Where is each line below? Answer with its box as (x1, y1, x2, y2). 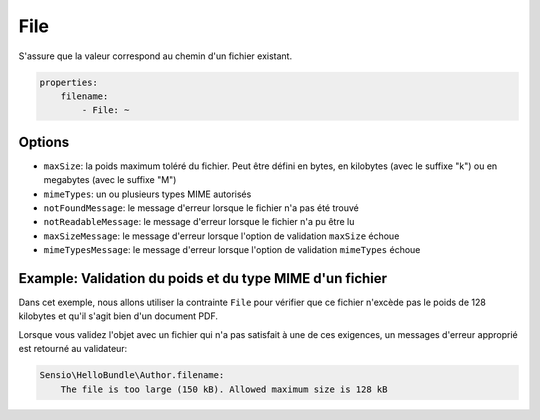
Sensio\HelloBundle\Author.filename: (39, 370, 225, 381)
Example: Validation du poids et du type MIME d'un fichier (18, 270, 388, 287)
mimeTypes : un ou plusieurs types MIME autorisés (43, 188, 252, 200)
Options (18, 133, 70, 150)
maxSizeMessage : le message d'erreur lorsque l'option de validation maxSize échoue (43, 230, 400, 242)
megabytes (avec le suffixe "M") (43, 174, 177, 186)
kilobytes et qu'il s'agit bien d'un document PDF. (18, 310, 219, 322)
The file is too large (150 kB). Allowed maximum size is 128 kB (60, 383, 388, 395)
